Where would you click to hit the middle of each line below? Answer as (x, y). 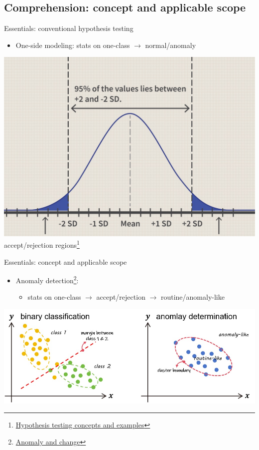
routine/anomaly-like (193, 297)
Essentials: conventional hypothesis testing (69, 28)
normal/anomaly (171, 45)
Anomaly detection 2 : (47, 279)
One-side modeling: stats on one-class (73, 45)
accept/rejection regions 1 (42, 244)
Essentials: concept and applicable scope (65, 261)
